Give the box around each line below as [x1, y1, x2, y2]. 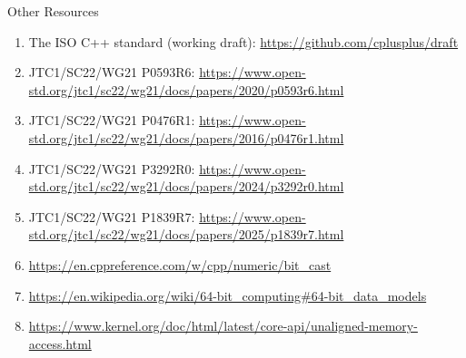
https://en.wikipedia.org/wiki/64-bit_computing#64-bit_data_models [28, 285, 427, 305]
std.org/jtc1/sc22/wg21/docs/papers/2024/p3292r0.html [28, 177, 344, 196]
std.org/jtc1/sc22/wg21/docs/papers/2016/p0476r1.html [28, 128, 344, 147]
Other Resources [7, 2, 99, 20]
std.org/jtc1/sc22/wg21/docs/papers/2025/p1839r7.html [28, 225, 344, 244]
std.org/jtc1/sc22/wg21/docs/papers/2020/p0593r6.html [28, 80, 344, 99]
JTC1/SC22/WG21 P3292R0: [28, 159, 195, 178]
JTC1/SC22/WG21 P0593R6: [28, 63, 195, 82]
